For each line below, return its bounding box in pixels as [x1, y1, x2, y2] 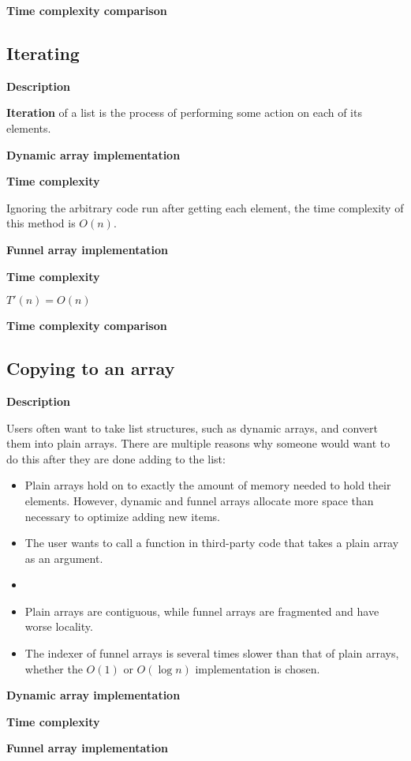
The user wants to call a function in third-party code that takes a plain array [24, 534, 399, 551]
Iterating [6, 40, 80, 65]
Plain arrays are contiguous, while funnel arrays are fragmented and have [24, 602, 379, 619]
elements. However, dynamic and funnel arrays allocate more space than [24, 492, 374, 508]
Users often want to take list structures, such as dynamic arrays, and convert [6, 419, 378, 436]
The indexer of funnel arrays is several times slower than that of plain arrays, [24, 645, 399, 662]
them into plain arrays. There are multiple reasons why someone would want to [6, 435, 390, 452]
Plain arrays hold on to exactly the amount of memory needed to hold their [24, 477, 391, 493]
